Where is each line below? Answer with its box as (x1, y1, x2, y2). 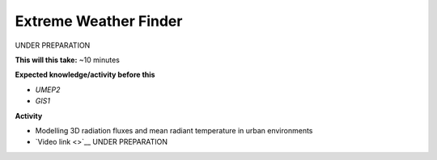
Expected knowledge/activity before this (15, 69, 155, 80)
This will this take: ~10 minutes (15, 55, 121, 65)
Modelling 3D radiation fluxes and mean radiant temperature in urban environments (35, 125, 313, 135)
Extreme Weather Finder (15, 12, 183, 30)
